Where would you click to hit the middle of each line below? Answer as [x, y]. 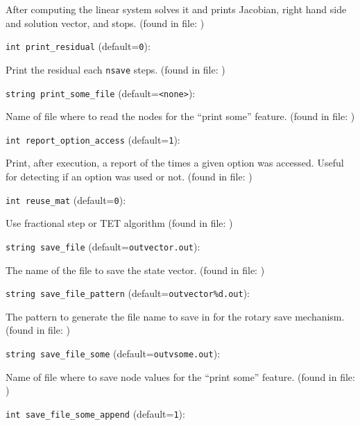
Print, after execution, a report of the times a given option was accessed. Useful [175, 163]
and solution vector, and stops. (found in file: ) [105, 23]
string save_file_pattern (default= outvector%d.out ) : [128, 293]
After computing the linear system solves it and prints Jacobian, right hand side [176, 9]
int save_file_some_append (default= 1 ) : [95, 413]
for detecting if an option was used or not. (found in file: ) [129, 176]
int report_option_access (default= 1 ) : [93, 139]
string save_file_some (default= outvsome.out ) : [113, 353]
